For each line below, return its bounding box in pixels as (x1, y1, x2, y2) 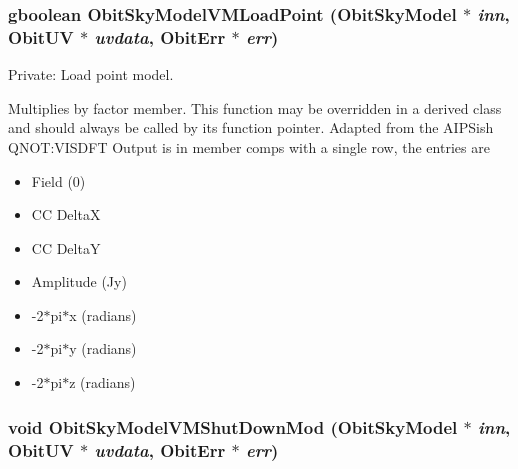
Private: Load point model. (8, 64, 174, 85)
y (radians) (69, 338, 137, 359)
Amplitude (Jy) (31, 271, 127, 292)
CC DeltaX (31, 204, 101, 225)
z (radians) (69, 372, 136, 393)
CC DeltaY (31, 237, 101, 258)
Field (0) (31, 170, 86, 191)
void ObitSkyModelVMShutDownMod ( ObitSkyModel (8, 414, 458, 439)
